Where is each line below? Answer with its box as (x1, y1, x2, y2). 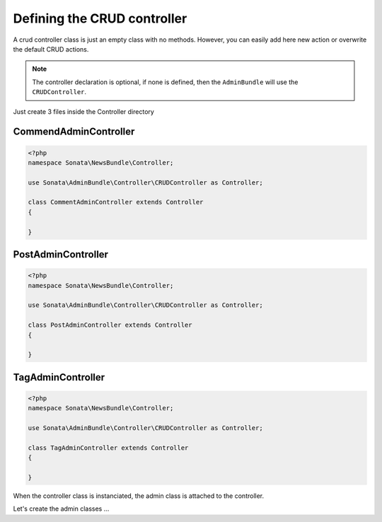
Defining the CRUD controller (13, 11, 187, 26)
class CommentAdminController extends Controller (28, 198, 204, 207)
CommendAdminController (13, 126, 135, 138)
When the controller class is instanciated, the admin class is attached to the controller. (13, 492, 265, 500)
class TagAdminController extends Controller (28, 443, 189, 452)
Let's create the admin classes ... (13, 504, 110, 513)
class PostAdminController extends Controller (28, 321, 192, 329)
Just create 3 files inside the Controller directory (13, 107, 155, 116)
